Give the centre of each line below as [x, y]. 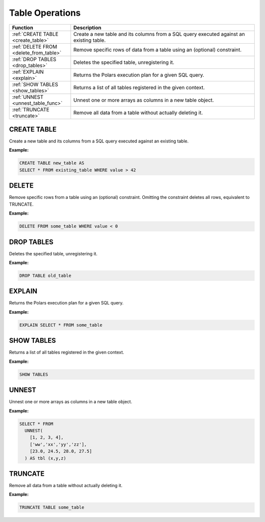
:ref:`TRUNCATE [31, 110]
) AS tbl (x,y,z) [45, 458]
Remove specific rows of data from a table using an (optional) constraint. [158, 50]
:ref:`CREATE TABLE [35, 34]
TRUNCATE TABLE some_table [52, 508]
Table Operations [45, 13]
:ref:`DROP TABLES [34, 59]
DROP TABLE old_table [45, 275]
